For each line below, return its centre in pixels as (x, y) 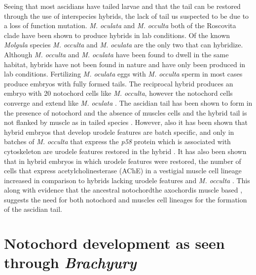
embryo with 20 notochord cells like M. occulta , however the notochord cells (118, 93)
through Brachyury (70, 263)
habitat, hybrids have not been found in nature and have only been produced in (125, 64)
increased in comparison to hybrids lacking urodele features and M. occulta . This (127, 180)
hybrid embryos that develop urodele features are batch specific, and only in (119, 132)
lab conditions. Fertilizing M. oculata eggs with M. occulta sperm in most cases (123, 74)
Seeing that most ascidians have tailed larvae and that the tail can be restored (122, 6)
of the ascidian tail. (33, 209)
